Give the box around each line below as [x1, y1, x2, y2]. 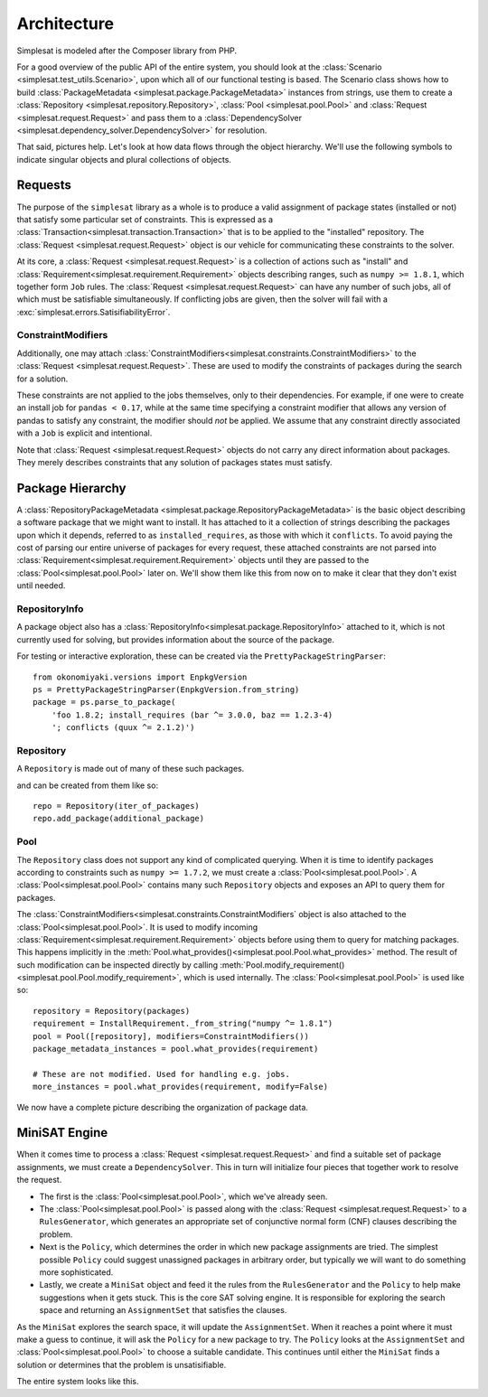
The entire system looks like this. [16, 1376, 139, 1387]
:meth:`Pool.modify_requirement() [220, 959, 345, 970]
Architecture [16, 14, 115, 33]
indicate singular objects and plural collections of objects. [16, 154, 232, 164]
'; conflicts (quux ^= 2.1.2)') [51, 723, 195, 733]
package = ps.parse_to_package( [33, 697, 176, 708]
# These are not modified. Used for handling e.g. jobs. [33, 1069, 291, 1079]
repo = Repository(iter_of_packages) [33, 801, 201, 811]
